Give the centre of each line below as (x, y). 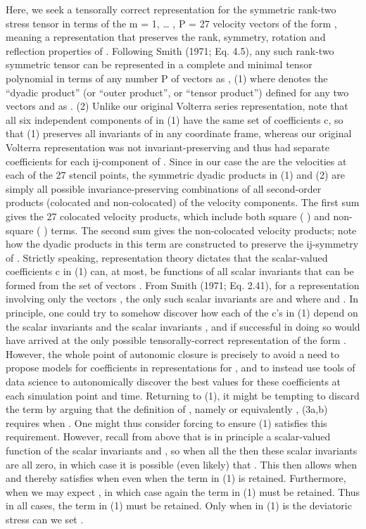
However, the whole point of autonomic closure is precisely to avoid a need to (172, 353)
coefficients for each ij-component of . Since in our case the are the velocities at (176, 161)
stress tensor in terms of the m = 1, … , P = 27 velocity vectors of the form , (171, 23)
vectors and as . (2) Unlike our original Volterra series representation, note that (177, 106)
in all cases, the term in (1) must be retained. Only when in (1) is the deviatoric (179, 505)
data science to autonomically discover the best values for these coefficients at (173, 382)
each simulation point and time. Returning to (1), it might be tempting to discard (183, 395)
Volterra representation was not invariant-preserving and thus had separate (168, 147)
